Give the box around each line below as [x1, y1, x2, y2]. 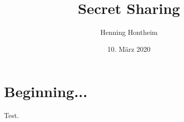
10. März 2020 [107, 43, 151, 54]
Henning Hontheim [100, 27, 158, 37]
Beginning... [4, 81, 88, 102]
